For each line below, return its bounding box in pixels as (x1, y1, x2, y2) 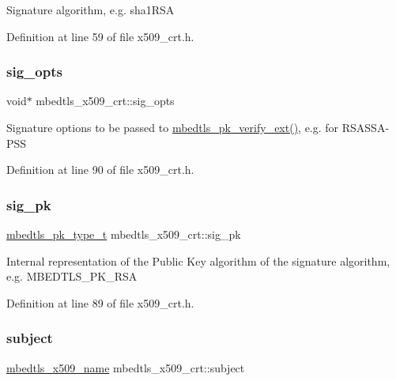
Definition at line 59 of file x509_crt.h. (6, 28, 194, 44)
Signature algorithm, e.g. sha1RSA (6, 2, 175, 17)
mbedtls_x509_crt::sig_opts (36, 92, 175, 109)
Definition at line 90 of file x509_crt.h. (6, 161, 194, 178)
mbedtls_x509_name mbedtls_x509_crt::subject (6, 359, 245, 375)
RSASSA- (341, 119, 390, 135)
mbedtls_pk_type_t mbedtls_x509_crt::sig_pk (6, 226, 241, 242)
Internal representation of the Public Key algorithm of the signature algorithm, (6, 252, 390, 269)
